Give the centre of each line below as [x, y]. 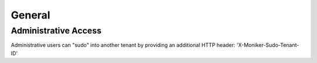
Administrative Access [56, 31]
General [31, 15]
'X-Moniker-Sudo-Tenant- [268, 45]
